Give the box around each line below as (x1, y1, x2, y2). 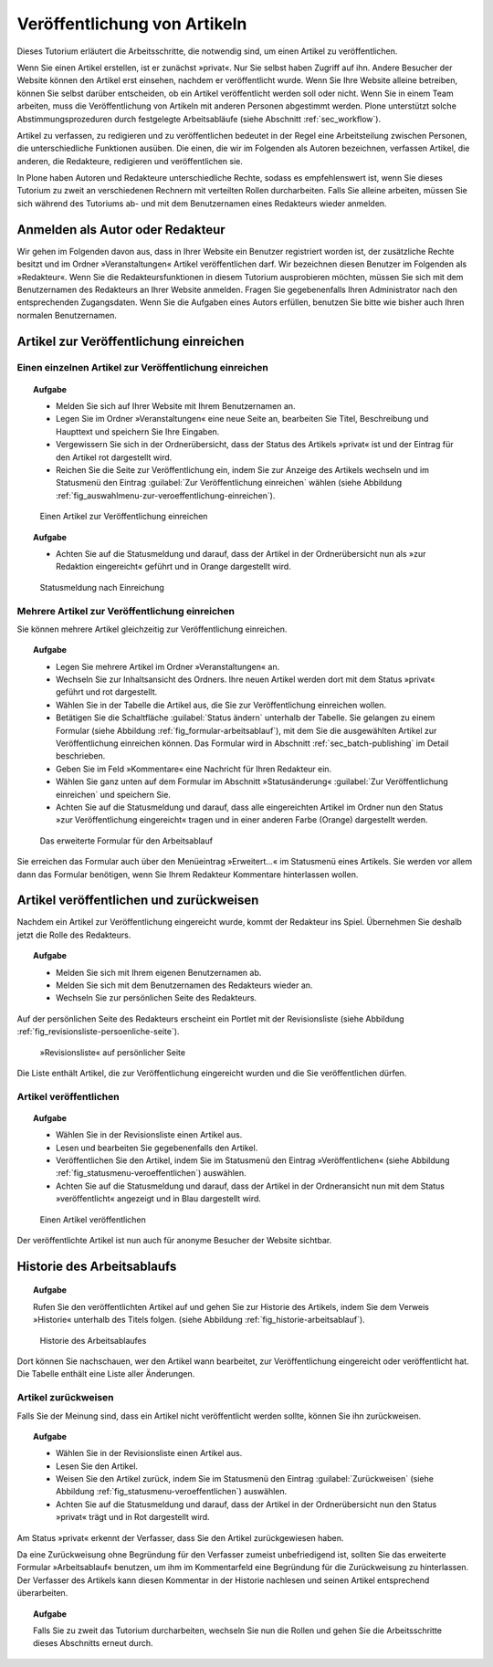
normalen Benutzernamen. (16, 309, 118, 320)
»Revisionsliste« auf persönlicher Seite (39, 1046, 186, 1058)
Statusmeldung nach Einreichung (39, 582, 164, 592)
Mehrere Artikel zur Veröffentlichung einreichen (16, 604, 235, 617)
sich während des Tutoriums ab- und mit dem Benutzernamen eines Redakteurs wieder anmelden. (16, 197, 387, 209)
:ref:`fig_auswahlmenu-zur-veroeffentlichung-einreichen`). (56, 489, 276, 501)
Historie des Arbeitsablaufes (39, 1335, 147, 1346)
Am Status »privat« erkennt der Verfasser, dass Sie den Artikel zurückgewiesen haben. (16, 1532, 344, 1543)
